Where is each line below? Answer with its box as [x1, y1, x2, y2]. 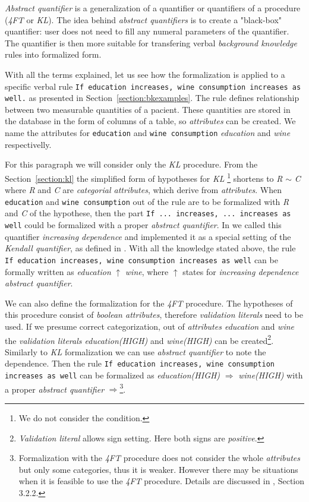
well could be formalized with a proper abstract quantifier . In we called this [5, 219, 282, 231]
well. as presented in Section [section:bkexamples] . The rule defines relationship [5, 91, 299, 104]
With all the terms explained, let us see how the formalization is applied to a [5, 68, 285, 80]
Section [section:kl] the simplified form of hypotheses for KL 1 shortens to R [5, 170, 283, 184]
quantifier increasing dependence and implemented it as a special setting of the [5, 230, 291, 242]
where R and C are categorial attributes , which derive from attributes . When [5, 184, 282, 196]
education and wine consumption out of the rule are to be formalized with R [5, 195, 289, 207]
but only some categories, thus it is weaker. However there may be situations [18, 463, 298, 475]
